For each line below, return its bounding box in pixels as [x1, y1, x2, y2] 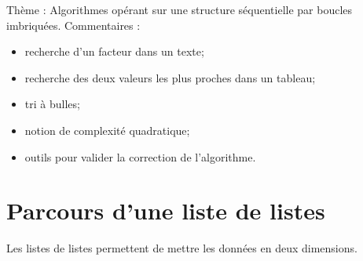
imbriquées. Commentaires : [6, 16, 141, 33]
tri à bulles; [24, 96, 80, 112]
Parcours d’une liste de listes [6, 194, 325, 227]
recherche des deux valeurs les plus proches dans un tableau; [24, 69, 316, 85]
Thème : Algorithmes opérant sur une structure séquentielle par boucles [6, 2, 353, 17]
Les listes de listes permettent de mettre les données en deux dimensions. [6, 240, 357, 256]
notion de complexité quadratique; [24, 121, 190, 138]
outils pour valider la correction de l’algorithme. [24, 148, 256, 165]
